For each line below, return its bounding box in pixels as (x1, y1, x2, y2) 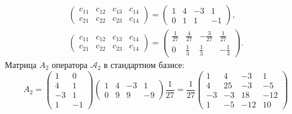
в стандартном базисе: (104, 58, 185, 70)
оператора (52, 58, 88, 70)
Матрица (5, 58, 37, 70)
